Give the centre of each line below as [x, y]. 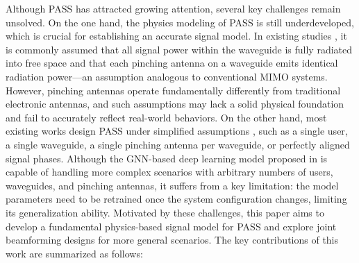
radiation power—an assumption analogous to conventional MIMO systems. [167, 76]
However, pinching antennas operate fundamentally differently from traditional [173, 90]
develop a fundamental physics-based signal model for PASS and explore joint [171, 226]
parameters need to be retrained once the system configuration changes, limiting [176, 199]
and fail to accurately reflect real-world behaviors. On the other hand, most [166, 117]
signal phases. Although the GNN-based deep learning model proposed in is [167, 158]
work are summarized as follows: [74, 253]
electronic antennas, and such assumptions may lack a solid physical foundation [175, 104]
